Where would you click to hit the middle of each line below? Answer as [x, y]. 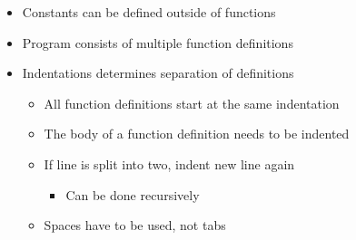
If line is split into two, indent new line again [169, 163]
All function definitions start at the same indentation [192, 103]
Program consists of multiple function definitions [158, 42]
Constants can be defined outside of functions [149, 12]
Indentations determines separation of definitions [158, 73]
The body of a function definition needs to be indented [197, 134]
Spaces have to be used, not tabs [135, 225]
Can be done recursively [133, 194]
